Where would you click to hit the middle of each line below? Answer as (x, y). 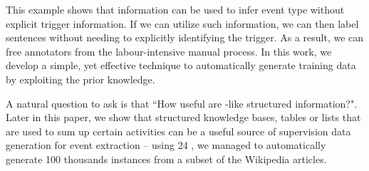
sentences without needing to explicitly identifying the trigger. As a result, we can (185, 37)
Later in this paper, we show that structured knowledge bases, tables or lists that (183, 117)
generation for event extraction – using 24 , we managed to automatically (166, 145)
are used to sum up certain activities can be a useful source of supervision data (178, 131)
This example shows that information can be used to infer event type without (175, 9)
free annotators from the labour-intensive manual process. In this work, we (169, 51)
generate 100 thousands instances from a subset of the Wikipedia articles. (166, 159)
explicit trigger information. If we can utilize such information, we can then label (182, 23)
